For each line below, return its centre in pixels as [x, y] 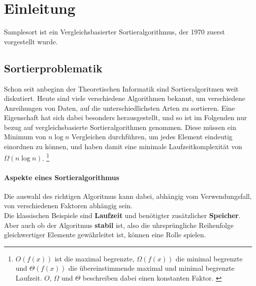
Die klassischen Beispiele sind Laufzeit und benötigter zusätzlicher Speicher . [122, 215]
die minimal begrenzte [209, 258]
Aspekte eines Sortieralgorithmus [62, 177]
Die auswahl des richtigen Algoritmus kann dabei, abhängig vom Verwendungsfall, [128, 196]
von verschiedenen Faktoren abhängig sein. [68, 206]
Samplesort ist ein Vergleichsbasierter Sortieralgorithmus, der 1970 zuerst [114, 32]
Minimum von [25, 137]
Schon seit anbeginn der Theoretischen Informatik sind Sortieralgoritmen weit [121, 88]
